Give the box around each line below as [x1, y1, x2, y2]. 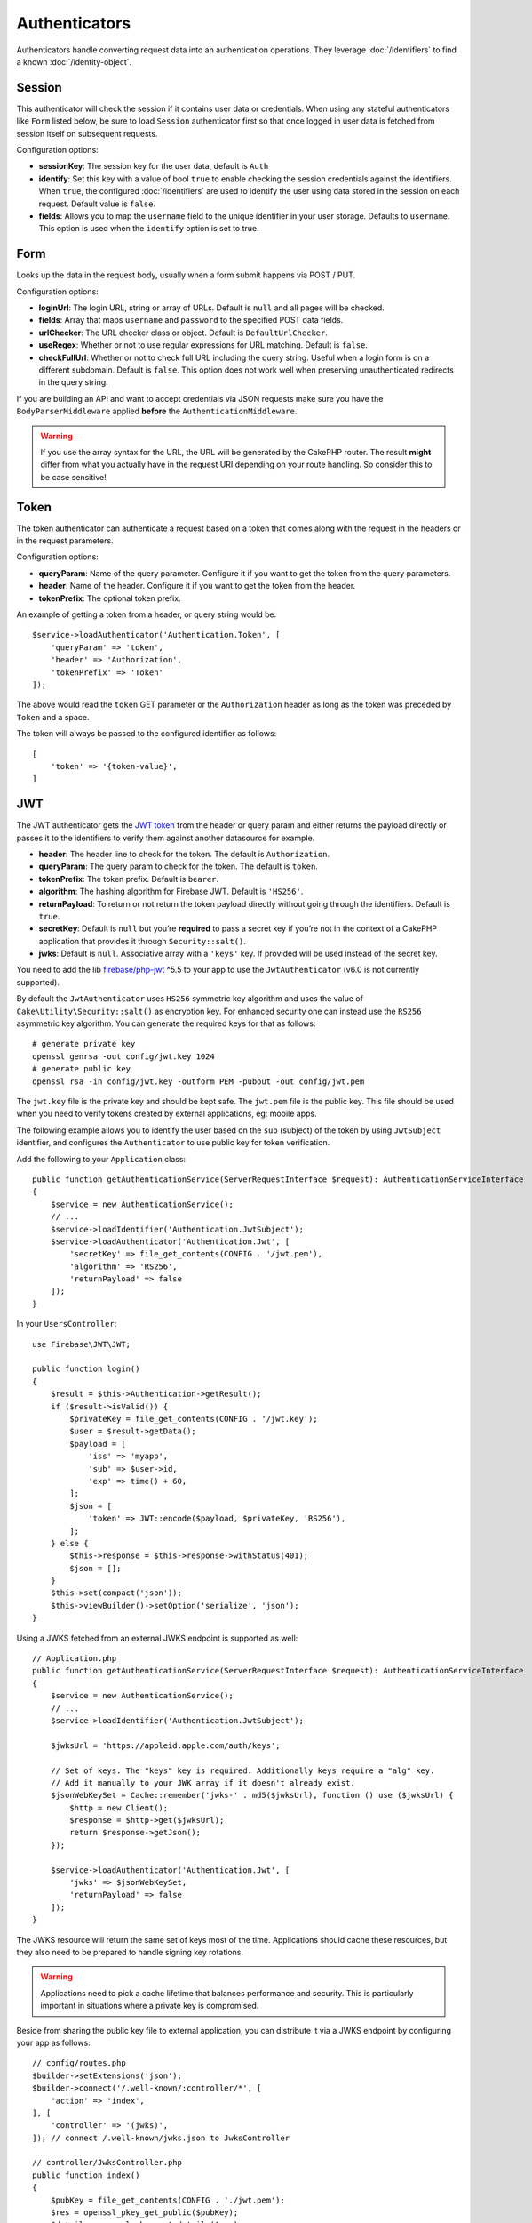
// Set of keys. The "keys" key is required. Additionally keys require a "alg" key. [50, 1765, 435, 1776]
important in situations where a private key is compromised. [40, 2001, 259, 2011]
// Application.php [32, 1654, 117, 1664]
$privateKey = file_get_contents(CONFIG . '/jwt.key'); [69, 1414, 319, 1424]
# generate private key [32, 1039, 136, 1049]
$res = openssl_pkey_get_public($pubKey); [50, 2208, 239, 2218]
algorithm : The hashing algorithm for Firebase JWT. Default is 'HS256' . [38, 886, 304, 897]
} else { [50, 1538, 89, 1548]
